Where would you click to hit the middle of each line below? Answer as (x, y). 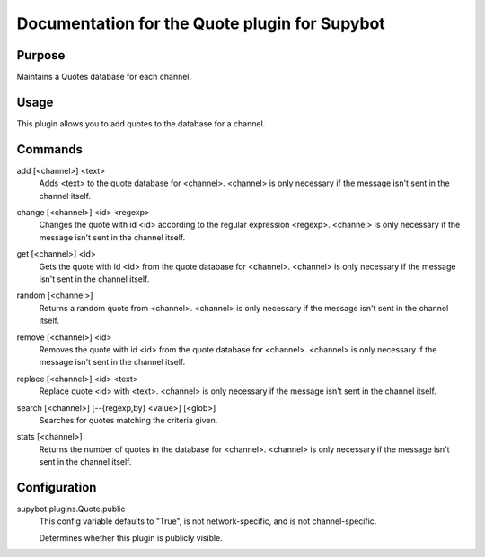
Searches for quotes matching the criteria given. (128, 420)
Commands (50, 149)
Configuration (57, 487)
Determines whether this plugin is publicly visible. (131, 537)
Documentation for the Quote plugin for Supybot (201, 23)
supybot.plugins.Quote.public (71, 509)
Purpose (41, 55)
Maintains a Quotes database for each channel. (104, 77)
